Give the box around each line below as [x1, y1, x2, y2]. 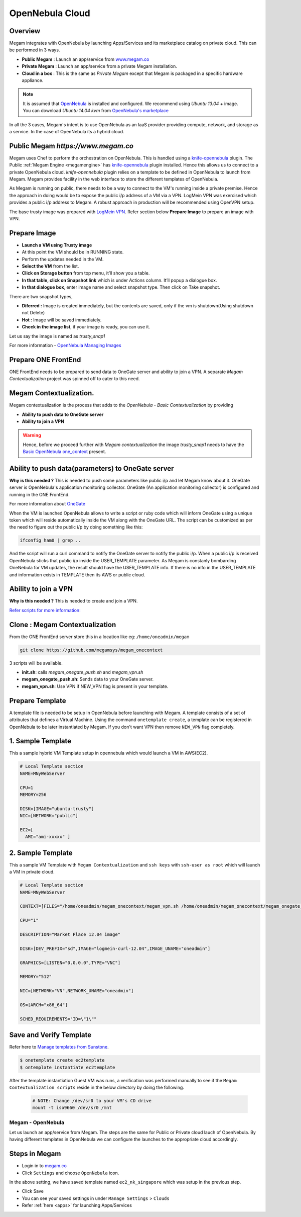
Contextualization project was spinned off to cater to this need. [9, 376, 140, 382]
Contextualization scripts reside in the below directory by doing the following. [9, 1084, 184, 1090]
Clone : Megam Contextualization [9, 620, 116, 629]
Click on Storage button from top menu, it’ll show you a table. [22, 270, 150, 276]
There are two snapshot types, [9, 293, 73, 299]
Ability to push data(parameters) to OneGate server [9, 464, 174, 473]
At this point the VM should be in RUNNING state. [22, 249, 124, 255]
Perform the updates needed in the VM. [22, 256, 104, 262]
